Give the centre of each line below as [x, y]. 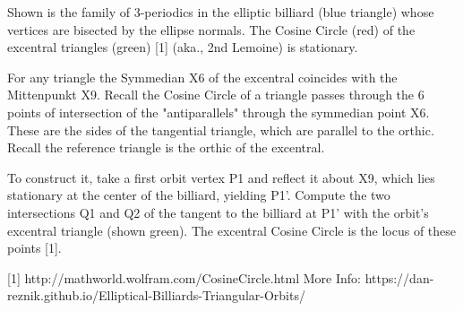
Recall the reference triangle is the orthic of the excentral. [166, 147]
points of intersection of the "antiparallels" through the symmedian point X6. [219, 112]
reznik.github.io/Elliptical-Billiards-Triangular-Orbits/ [156, 295]
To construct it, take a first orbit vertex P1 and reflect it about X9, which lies [221, 177]
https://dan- [399, 277]
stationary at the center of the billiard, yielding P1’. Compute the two [199, 195]
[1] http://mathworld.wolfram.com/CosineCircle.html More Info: [184, 277]
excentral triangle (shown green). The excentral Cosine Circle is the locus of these [232, 230]
